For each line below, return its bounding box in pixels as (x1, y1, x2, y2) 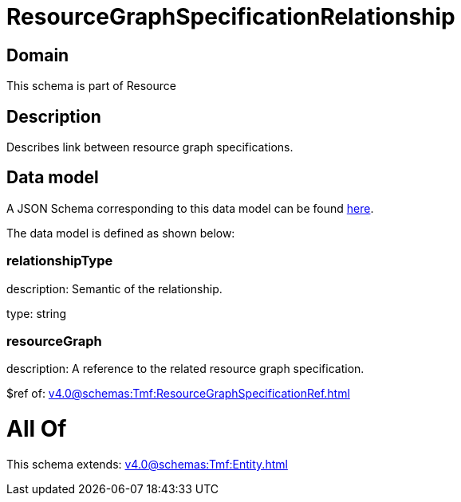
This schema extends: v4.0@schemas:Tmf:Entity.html (6, 457, 288, 471)
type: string (6, 306, 67, 320)
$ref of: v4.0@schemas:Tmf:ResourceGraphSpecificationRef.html (6, 386, 350, 401)
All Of (6, 415, 67, 443)
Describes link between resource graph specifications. (6, 140, 294, 155)
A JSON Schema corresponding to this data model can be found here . (6, 201, 374, 215)
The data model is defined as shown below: (6, 226, 235, 240)
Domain (6, 45, 69, 65)
